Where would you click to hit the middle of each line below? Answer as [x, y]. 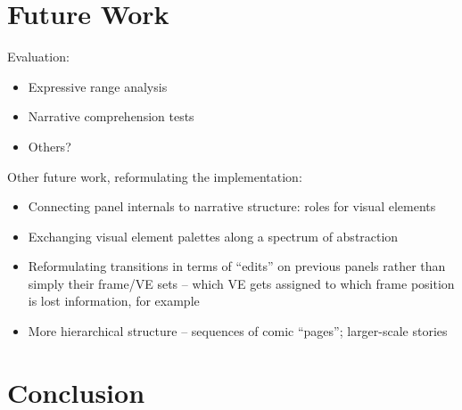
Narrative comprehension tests [111, 116]
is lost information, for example [114, 301]
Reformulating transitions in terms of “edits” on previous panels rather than [237, 266]
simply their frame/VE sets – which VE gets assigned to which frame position [241, 283]
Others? [49, 146]
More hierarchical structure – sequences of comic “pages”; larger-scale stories [238, 331]
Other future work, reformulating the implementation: [155, 176]
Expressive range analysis [98, 86]
